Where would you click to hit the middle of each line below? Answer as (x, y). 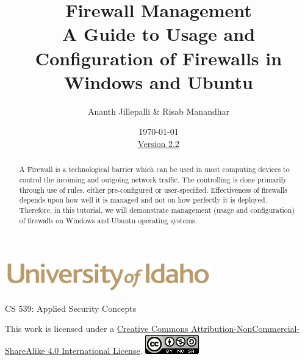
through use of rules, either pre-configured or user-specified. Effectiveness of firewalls (153, 189)
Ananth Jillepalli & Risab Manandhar (159, 111)
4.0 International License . (95, 350)
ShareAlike (25, 350)
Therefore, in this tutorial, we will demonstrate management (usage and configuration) (157, 210)
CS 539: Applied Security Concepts (71, 308)
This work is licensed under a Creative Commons (97, 329)
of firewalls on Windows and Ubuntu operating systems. (108, 220)
